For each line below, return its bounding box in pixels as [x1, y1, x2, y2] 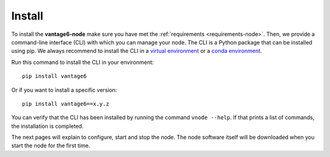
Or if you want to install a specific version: [11, 86, 117, 94]
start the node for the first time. [11, 142, 90, 149]
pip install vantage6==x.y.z [22, 100, 109, 107]
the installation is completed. [11, 122, 84, 130]
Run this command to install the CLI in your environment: [11, 58, 154, 66]
